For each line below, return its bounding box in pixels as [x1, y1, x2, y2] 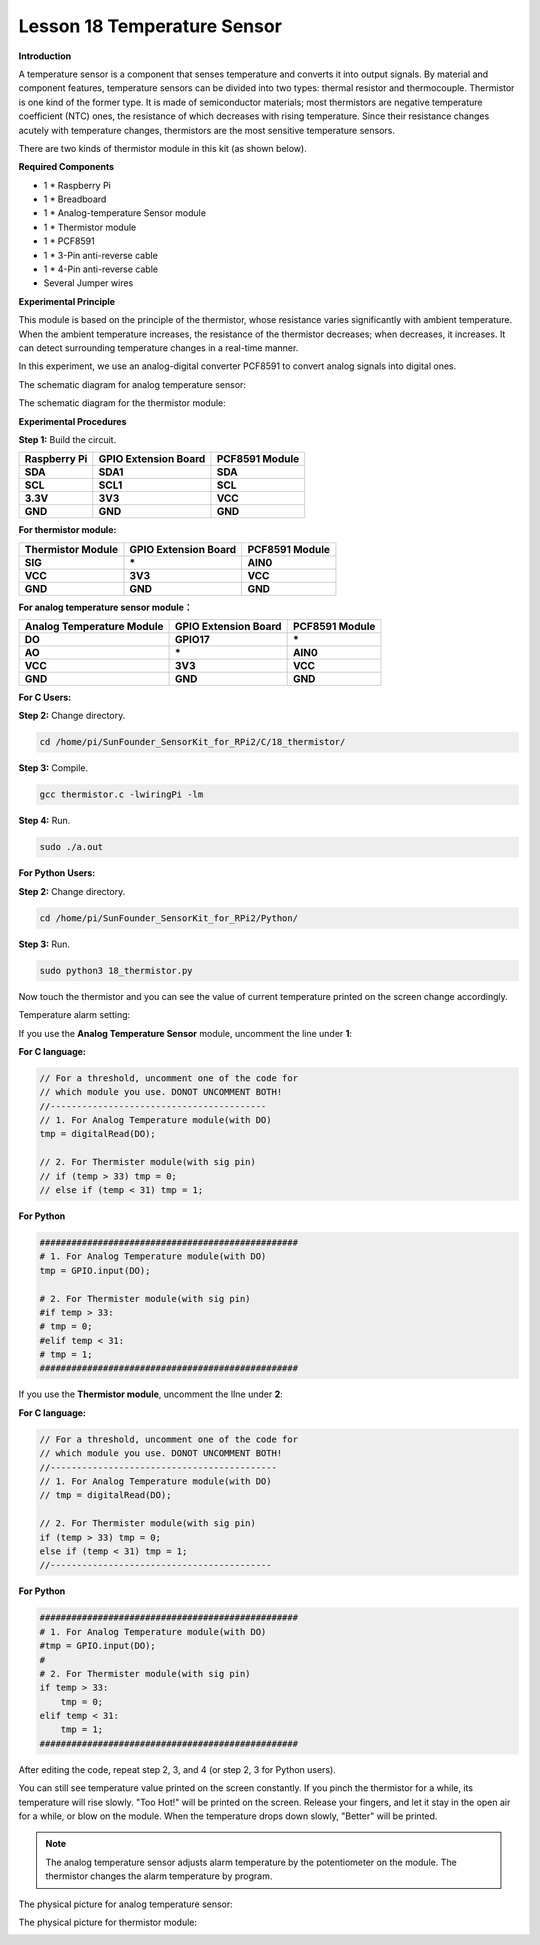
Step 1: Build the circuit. [18, 433, 117, 445]
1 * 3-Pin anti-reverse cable [43, 249, 159, 261]
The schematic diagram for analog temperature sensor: [18, 378, 247, 390]
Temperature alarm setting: [18, 1009, 131, 1021]
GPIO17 [175, 633, 210, 647]
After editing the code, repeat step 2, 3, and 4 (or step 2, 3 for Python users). [18, 1763, 337, 1775]
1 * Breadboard [43, 193, 107, 205]
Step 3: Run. [18, 938, 70, 950]
